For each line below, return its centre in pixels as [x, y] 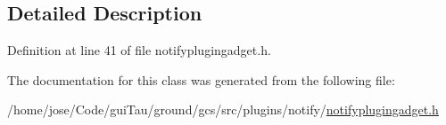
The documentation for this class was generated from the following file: [201, 79]
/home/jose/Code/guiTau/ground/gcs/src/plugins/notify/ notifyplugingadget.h [223, 109]
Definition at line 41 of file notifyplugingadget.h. [139, 50]
